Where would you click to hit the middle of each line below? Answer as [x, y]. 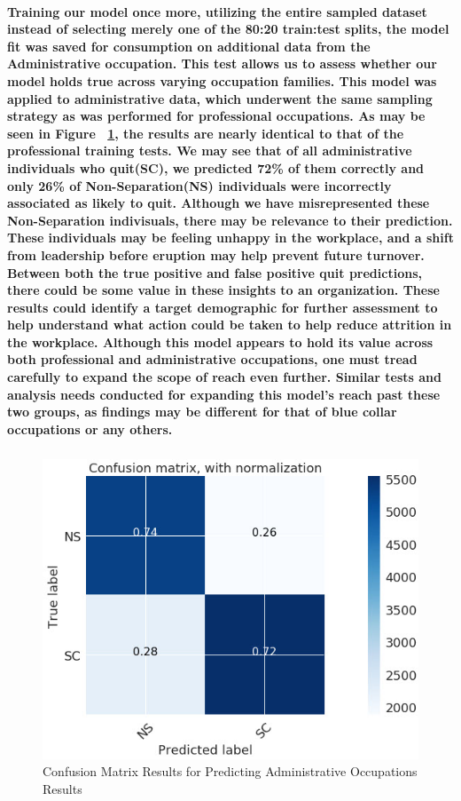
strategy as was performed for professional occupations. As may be [216, 116]
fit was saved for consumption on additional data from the [189, 46]
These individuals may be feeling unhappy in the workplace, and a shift [230, 238]
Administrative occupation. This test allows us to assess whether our [222, 63]
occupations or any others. [90, 428]
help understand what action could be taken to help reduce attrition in [230, 325]
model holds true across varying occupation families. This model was [222, 80]
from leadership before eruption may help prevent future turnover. [216, 254]
